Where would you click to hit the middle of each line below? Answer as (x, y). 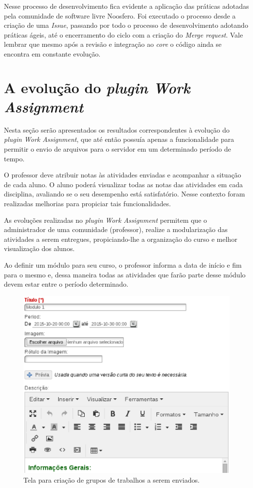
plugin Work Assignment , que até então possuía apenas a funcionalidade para (119, 139)
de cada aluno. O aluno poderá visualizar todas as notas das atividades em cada (123, 184)
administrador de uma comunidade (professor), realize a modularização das (116, 229)
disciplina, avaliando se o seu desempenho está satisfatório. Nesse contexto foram (125, 194)
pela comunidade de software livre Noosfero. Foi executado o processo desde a (120, 15)
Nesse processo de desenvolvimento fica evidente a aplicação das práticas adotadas (126, 6)
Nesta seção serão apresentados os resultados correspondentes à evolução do (117, 129)
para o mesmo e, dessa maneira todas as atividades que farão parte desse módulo (125, 274)
